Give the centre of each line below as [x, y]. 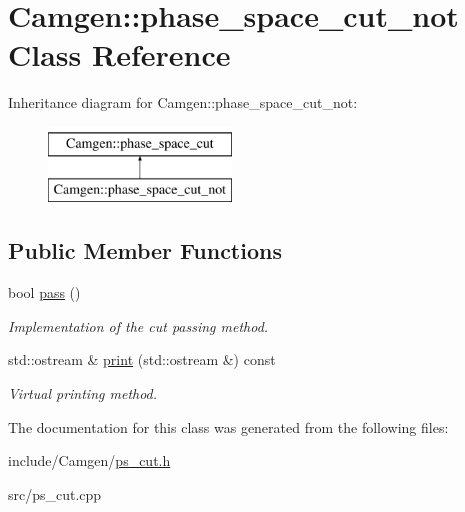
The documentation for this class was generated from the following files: [228, 426]
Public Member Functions [145, 250]
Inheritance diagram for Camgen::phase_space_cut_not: [183, 102]
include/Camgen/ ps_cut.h [89, 460]
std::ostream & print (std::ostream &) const [142, 359]
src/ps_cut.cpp [55, 493]
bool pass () [44, 292]
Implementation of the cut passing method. [138, 325]
